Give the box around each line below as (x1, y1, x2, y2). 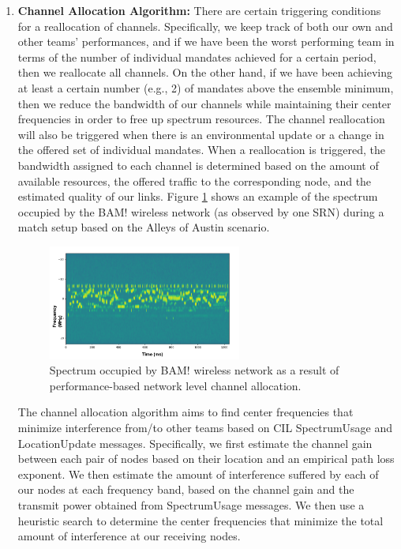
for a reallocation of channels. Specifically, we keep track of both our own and (17, 17, 393, 34)
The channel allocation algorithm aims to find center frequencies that (17, 404, 354, 420)
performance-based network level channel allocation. (49, 377, 302, 393)
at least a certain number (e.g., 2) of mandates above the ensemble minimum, (17, 79, 394, 96)
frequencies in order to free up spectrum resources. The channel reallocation (17, 111, 385, 127)
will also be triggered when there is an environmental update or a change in (17, 126, 384, 142)
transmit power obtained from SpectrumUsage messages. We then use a (17, 496, 365, 513)
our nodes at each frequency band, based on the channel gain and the (17, 481, 354, 498)
